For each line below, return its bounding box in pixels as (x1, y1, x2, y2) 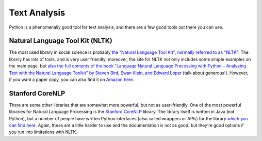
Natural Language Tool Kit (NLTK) (9, 37, 113, 45)
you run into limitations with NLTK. (9, 129, 78, 135)
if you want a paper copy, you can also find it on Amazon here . (9, 77, 134, 82)
